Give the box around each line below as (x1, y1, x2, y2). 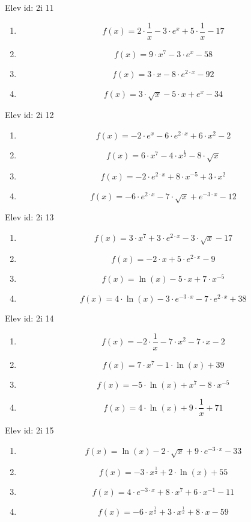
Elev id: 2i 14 (5, 312, 54, 325)
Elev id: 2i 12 (5, 108, 54, 121)
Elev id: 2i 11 (5, 1, 54, 13)
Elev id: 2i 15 (5, 424, 54, 437)
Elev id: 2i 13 (5, 211, 54, 223)
